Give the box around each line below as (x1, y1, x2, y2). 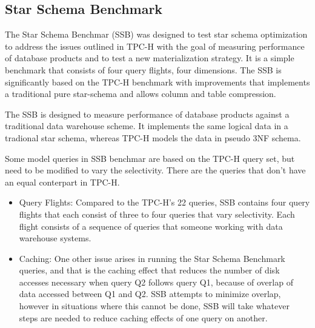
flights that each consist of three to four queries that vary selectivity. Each (19, 207, 295, 220)
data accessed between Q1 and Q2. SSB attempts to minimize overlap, (19, 287, 281, 300)
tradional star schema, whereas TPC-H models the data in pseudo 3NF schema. (5, 131, 301, 144)
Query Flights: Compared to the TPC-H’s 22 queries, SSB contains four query (19, 196, 310, 209)
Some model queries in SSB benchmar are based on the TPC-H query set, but (5, 152, 295, 164)
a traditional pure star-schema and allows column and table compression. (5, 87, 276, 100)
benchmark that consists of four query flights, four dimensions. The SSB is (5, 63, 282, 76)
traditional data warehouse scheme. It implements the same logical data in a (5, 119, 288, 132)
